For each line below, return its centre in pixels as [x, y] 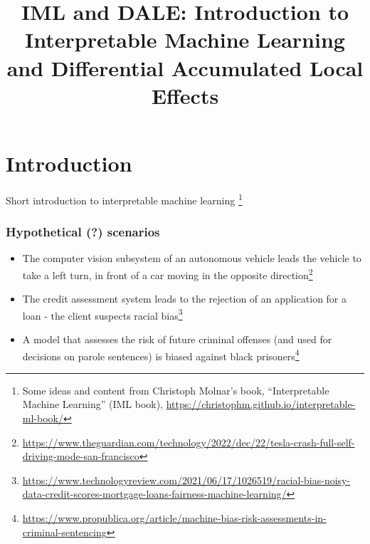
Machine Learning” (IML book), [93, 404]
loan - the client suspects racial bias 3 [102, 314]
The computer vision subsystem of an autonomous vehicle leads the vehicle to [192, 258]
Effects [185, 95]
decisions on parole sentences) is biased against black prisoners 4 [161, 355]
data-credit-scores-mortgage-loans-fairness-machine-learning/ [154, 494]
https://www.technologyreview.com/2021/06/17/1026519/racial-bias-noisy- [186, 480]
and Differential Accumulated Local [185, 67]
